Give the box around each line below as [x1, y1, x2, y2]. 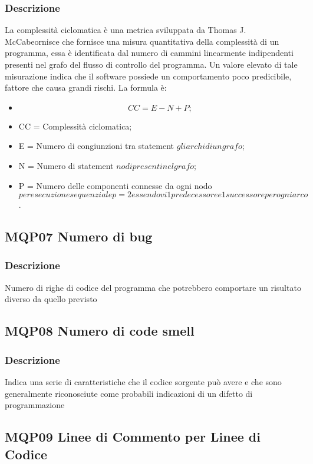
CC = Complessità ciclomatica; [18, 120, 132, 132]
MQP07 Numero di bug [5, 227, 153, 246]
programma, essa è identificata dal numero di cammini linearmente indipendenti [5, 47, 294, 59]
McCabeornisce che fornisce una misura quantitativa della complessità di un [5, 35, 279, 47]
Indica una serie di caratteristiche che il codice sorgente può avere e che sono [5, 375, 282, 387]
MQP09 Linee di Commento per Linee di [5, 427, 261, 446]
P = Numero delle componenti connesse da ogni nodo [18, 179, 212, 191]
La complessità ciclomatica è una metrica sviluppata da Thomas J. [5, 24, 246, 36]
